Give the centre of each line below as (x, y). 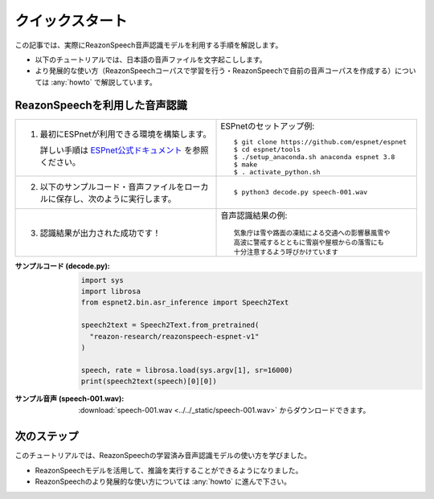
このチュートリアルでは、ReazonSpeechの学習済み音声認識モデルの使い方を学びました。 (163, 456)
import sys (102, 280)
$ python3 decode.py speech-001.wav (301, 192)
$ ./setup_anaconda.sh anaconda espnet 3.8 (314, 157)
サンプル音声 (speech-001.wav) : (70, 399)
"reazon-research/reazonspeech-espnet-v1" (174, 336)
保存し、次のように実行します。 (116, 198)
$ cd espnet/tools (267, 149)
